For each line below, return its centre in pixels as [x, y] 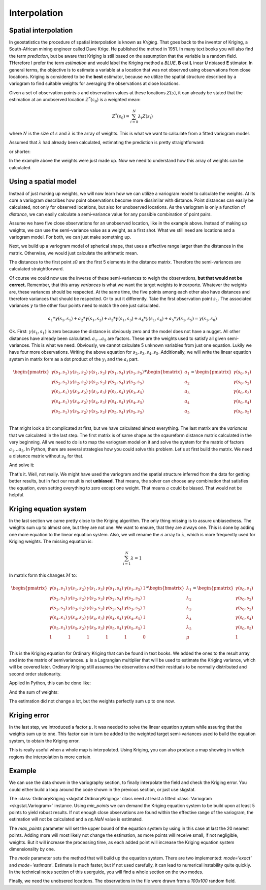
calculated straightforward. [36, 269]
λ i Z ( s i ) [146, 117]
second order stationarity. [35, 674]
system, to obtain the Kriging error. [44, 741]
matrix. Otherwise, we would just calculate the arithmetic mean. [74, 253]
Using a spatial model [43, 182]
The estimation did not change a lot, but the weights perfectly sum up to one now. [92, 701]
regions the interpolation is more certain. [50, 757]
